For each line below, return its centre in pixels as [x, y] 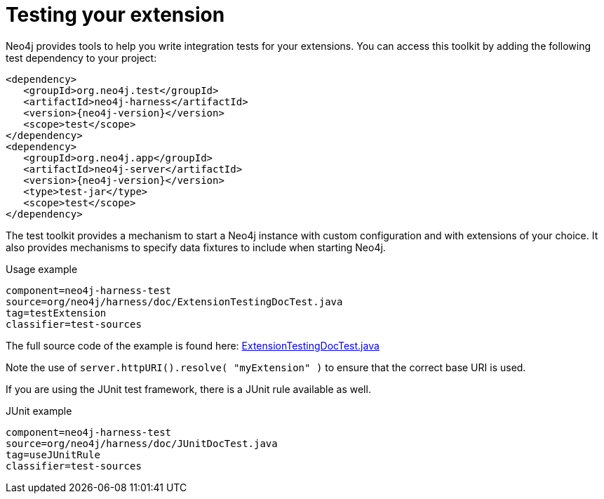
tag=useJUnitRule [53, 454]
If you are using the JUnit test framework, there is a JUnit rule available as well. [188, 389]
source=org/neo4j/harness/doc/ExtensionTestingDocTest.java [174, 301]
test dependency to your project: [81, 58]
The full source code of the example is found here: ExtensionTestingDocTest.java [193, 345]
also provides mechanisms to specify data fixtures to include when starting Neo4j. [196, 247]
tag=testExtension [56, 313]
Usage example [42, 269]
